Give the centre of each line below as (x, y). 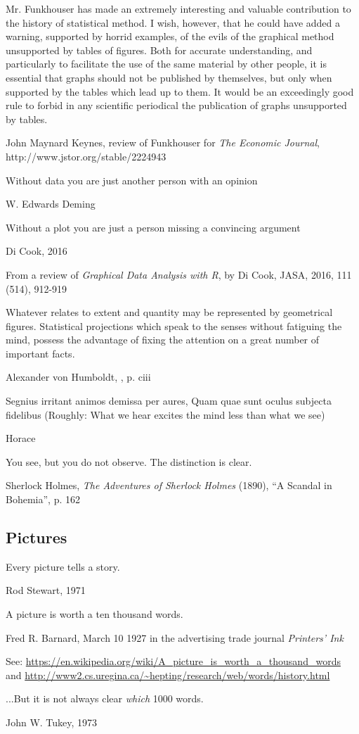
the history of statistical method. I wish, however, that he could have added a (173, 22)
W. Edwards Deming (51, 204)
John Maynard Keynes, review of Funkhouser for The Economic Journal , (163, 143)
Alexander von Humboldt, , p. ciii (78, 377)
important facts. (40, 353)
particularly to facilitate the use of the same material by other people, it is (166, 64)
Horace (21, 438)
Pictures (37, 537)
